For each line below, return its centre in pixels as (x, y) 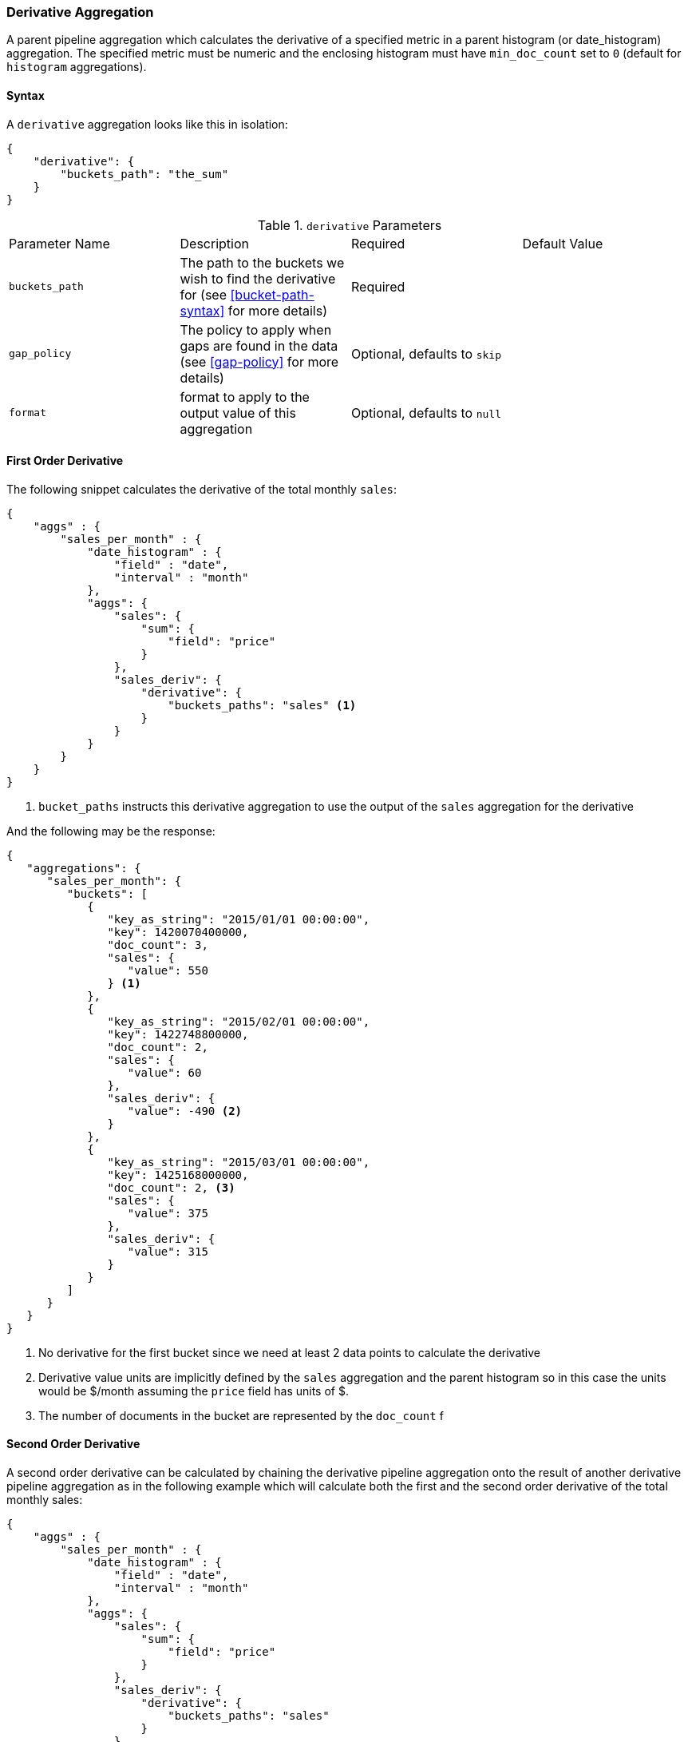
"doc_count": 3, (158, 944)
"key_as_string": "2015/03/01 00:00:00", (239, 1162)
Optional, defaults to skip (427, 353)
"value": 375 (168, 1213)
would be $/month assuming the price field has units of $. (194, 1391)
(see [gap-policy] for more (259, 361)
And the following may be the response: (111, 831)
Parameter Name (59, 243)
